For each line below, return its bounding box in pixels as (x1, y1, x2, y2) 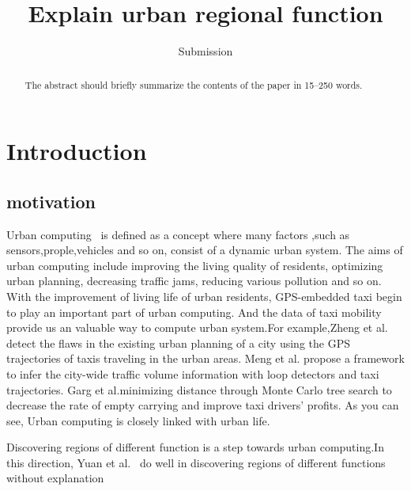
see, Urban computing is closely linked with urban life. (6, 412, 270, 428)
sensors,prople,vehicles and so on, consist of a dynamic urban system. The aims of (6, 242, 403, 258)
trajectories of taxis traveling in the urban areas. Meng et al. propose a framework (6, 350, 405, 367)
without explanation (6, 470, 104, 486)
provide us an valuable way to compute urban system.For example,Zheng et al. (6, 319, 388, 336)
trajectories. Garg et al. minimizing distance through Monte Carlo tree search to (6, 381, 392, 398)
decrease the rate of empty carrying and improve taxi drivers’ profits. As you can (6, 397, 399, 413)
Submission (178, 43, 233, 59)
